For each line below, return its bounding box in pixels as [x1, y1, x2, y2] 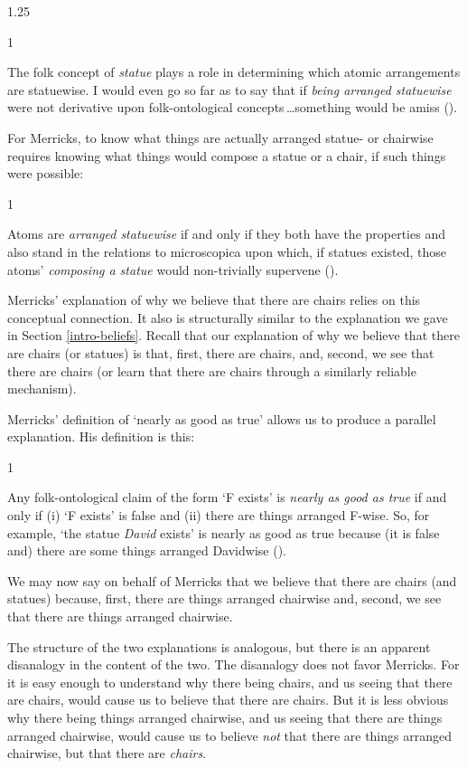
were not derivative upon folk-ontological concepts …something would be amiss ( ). [7, 98, 458, 117]
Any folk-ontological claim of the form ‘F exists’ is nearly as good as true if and [7, 488, 447, 507]
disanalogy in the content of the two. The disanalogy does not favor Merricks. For [7, 655, 460, 674]
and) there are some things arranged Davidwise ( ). [7, 541, 286, 560]
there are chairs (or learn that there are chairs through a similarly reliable [7, 361, 416, 380]
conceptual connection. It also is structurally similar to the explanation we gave [7, 308, 448, 327]
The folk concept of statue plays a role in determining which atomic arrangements [7, 62, 461, 81]
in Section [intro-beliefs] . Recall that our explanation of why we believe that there [7, 326, 460, 345]
